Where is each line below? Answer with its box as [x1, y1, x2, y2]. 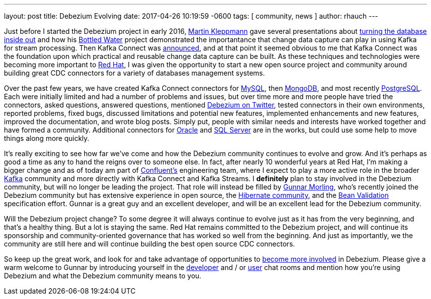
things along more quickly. [4, 134, 90, 142]
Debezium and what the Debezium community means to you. [4, 272, 202, 280]
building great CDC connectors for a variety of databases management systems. [4, 69, 265, 77]
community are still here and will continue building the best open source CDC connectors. [4, 240, 295, 248]
